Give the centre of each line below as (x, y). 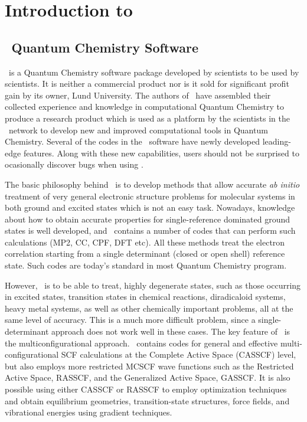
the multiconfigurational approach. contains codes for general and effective (141, 343)
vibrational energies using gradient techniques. (89, 412)
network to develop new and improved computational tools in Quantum (138, 130)
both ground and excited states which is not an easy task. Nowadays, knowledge (150, 207)
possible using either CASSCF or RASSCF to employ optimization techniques (146, 389)
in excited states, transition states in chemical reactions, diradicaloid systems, (145, 297)
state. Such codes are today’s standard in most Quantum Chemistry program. (146, 265)
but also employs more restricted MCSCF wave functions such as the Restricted (149, 366)
